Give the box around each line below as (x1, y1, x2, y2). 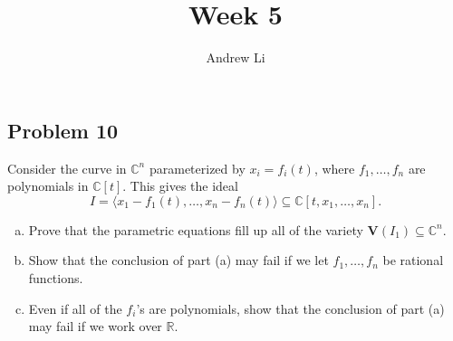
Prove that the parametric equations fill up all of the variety (28, 220, 363, 239)
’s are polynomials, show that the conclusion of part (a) (136, 298, 445, 317)
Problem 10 (7, 116, 119, 144)
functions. (28, 268, 83, 287)
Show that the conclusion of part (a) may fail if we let (28, 251, 329, 270)
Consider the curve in (7, 158, 127, 177)
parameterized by (149, 158, 246, 177)
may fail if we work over (28, 317, 162, 336)
